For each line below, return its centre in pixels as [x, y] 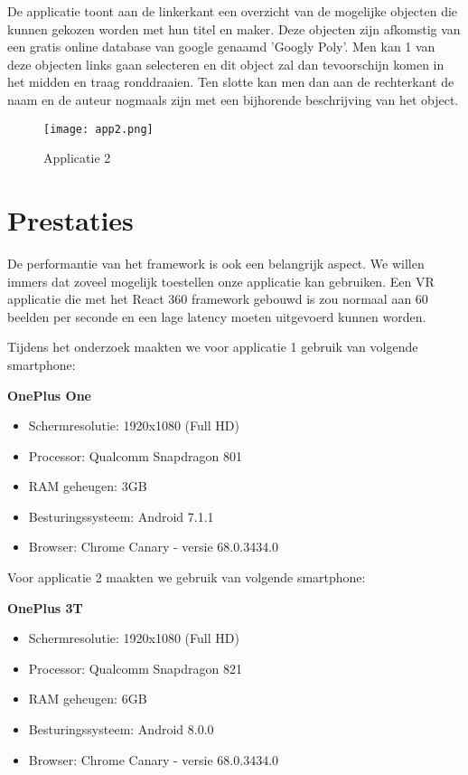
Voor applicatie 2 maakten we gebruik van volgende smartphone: [187, 577]
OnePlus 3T [45, 607]
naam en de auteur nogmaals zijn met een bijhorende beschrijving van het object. [233, 99]
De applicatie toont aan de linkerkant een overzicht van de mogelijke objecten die [233, 11]
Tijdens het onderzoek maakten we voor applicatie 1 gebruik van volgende [213, 347]
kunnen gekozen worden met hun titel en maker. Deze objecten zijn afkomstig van [234, 28]
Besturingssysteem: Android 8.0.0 [121, 729]
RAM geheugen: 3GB [88, 486]
